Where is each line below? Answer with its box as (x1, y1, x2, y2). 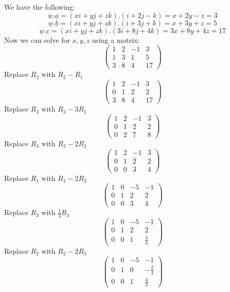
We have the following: (4, 2, 75, 12)
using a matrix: (92, 34, 140, 45)
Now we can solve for (4, 34, 70, 45)
